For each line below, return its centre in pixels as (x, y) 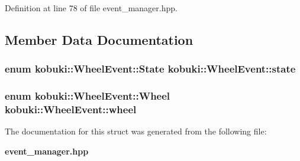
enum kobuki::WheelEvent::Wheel (88, 96)
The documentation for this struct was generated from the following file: (136, 131)
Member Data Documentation (99, 39)
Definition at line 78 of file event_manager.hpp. (91, 8)
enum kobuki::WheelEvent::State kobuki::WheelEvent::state (150, 69)
